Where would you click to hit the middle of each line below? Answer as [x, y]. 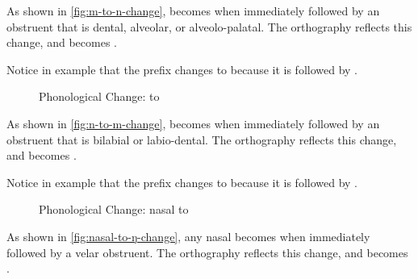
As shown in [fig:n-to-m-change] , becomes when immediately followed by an [193, 123]
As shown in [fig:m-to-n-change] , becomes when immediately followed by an [193, 10]
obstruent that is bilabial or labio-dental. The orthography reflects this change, [202, 139]
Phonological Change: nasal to [114, 209]
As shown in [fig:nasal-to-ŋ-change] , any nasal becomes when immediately [188, 236]
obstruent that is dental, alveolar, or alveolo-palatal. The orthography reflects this [209, 26]
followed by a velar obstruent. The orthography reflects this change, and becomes [207, 252]
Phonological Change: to [99, 96]
